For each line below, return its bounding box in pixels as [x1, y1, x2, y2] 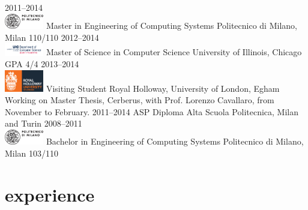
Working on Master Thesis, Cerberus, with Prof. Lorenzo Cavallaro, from [5, 94, 274, 106]
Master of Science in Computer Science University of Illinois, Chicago [46, 46, 302, 58]
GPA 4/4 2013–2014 [5, 58, 79, 70]
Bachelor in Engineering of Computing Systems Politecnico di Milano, [46, 135, 304, 148]
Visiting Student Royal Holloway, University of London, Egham [46, 82, 280, 94]
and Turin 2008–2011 [5, 117, 82, 130]
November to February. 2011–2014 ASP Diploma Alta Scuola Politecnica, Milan [5, 105, 299, 118]
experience [5, 182, 95, 206]
